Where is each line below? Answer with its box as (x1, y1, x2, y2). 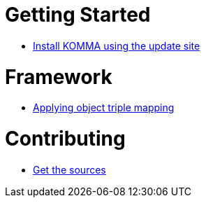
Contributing (5, 127, 126, 150)
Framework (5, 64, 112, 89)
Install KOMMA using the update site (33, 39, 200, 52)
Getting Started (5, 3, 151, 27)
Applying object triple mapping (33, 101, 175, 114)
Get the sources (33, 163, 106, 176)
